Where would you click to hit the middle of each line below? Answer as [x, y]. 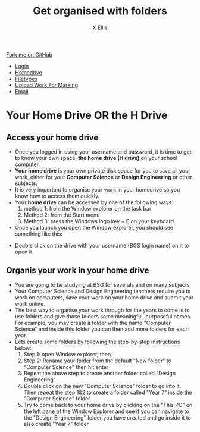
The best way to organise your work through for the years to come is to [102, 310]
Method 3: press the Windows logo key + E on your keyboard [99, 221]
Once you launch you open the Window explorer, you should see [94, 227]
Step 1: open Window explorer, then [67, 354]
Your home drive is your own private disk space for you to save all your [102, 170]
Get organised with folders [100, 11]
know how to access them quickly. [57, 196]
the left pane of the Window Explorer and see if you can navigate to [106, 411]
